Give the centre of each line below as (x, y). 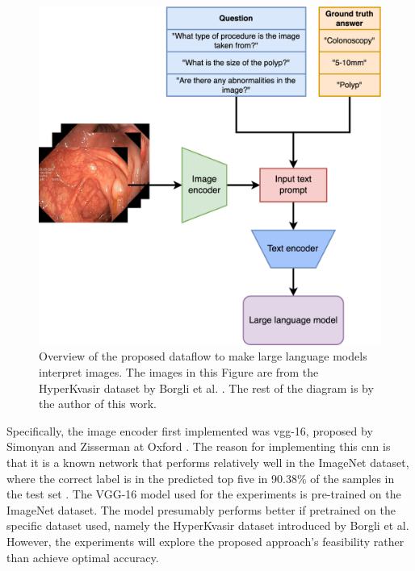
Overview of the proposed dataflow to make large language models (203, 356)
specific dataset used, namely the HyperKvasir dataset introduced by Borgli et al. (208, 525)
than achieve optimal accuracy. (83, 557)
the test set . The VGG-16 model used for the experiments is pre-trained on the (204, 494)
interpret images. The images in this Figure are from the (179, 372)
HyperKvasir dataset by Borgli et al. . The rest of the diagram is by (206, 388)
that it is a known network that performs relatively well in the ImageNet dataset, (208, 463)
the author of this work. (98, 404)
